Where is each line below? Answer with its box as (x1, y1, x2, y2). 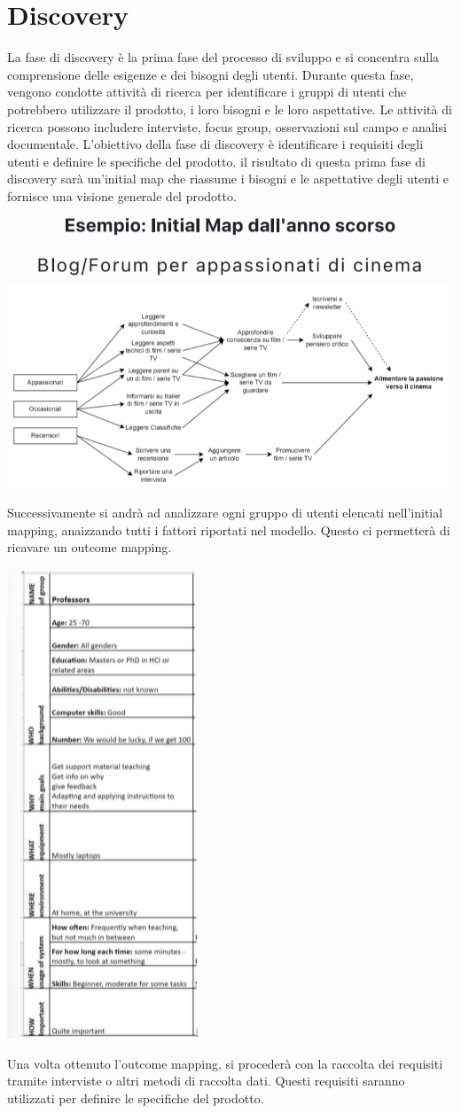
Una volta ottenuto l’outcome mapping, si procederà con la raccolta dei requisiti (7, 1054, 443, 1072)
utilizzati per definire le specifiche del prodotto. (7, 1088, 264, 1107)
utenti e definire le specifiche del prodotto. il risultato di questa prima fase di (7, 152, 426, 170)
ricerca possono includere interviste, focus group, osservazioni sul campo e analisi (7, 117, 447, 136)
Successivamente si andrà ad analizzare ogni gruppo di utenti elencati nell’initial (7, 503, 443, 522)
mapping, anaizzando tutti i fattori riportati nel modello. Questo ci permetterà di (7, 520, 450, 539)
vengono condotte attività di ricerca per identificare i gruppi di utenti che (7, 82, 407, 101)
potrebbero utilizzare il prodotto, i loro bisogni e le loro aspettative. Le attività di (7, 99, 452, 118)
